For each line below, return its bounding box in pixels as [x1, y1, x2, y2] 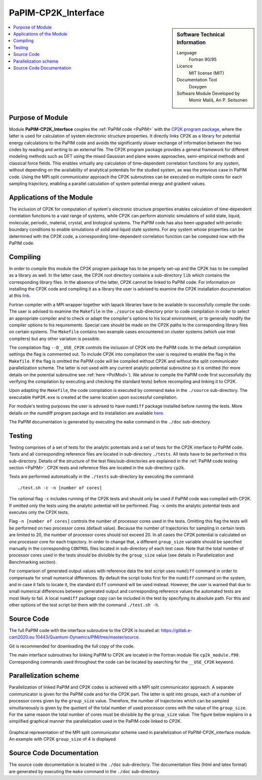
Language [177, 50, 197, 55]
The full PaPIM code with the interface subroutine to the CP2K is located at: [9, 627, 160, 633]
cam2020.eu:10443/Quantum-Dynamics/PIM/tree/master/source [9, 634, 139, 640]
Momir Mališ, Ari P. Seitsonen [189, 97, 247, 103]
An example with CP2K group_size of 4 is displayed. [9, 736, 117, 742]
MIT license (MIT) [189, 70, 224, 76]
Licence [177, 63, 193, 69]
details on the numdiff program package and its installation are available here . [9, 410, 164, 416]
